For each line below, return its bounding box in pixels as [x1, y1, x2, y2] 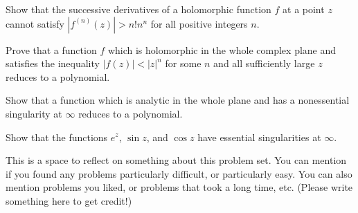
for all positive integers [150, 16, 248, 30]
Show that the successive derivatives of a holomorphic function [6, 2, 271, 16]
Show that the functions [6, 129, 108, 144]
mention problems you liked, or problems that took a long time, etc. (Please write [6, 180, 353, 194]
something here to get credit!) [6, 193, 132, 207]
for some [165, 56, 202, 71]
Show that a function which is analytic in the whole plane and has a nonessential [6, 93, 350, 107]
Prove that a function [6, 42, 97, 57]
